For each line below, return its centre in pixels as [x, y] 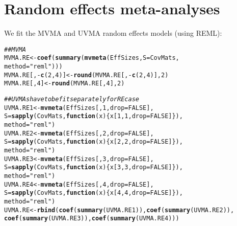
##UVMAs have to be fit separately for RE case [72, 99]
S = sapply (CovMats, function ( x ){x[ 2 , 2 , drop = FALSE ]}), [94, 142]
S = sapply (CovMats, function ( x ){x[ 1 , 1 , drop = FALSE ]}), [94, 116]
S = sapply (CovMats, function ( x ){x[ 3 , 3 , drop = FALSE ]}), [94, 167]
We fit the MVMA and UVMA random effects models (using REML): [113, 33]
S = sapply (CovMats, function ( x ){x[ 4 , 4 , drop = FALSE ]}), [94, 193]
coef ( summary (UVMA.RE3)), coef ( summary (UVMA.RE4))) [92, 219]
